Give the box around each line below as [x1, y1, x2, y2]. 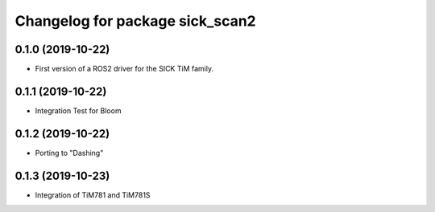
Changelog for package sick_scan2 [14, 12, 257, 30]
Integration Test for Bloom [35, 105, 122, 116]
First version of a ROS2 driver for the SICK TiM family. [35, 64, 213, 74]
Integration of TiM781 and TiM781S [35, 190, 151, 200]
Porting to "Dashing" [35, 148, 104, 157]
